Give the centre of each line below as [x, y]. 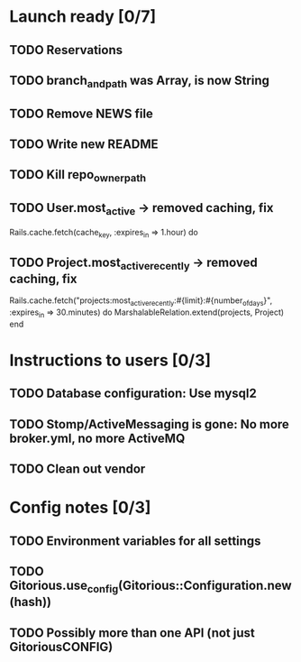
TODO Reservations [66, 50]
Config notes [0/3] [80, 508]
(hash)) [31, 602]
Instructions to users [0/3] [110, 360]
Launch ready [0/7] [82, 17]
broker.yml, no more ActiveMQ [97, 438]
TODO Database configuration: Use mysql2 [133, 394]
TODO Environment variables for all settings [135, 541]
